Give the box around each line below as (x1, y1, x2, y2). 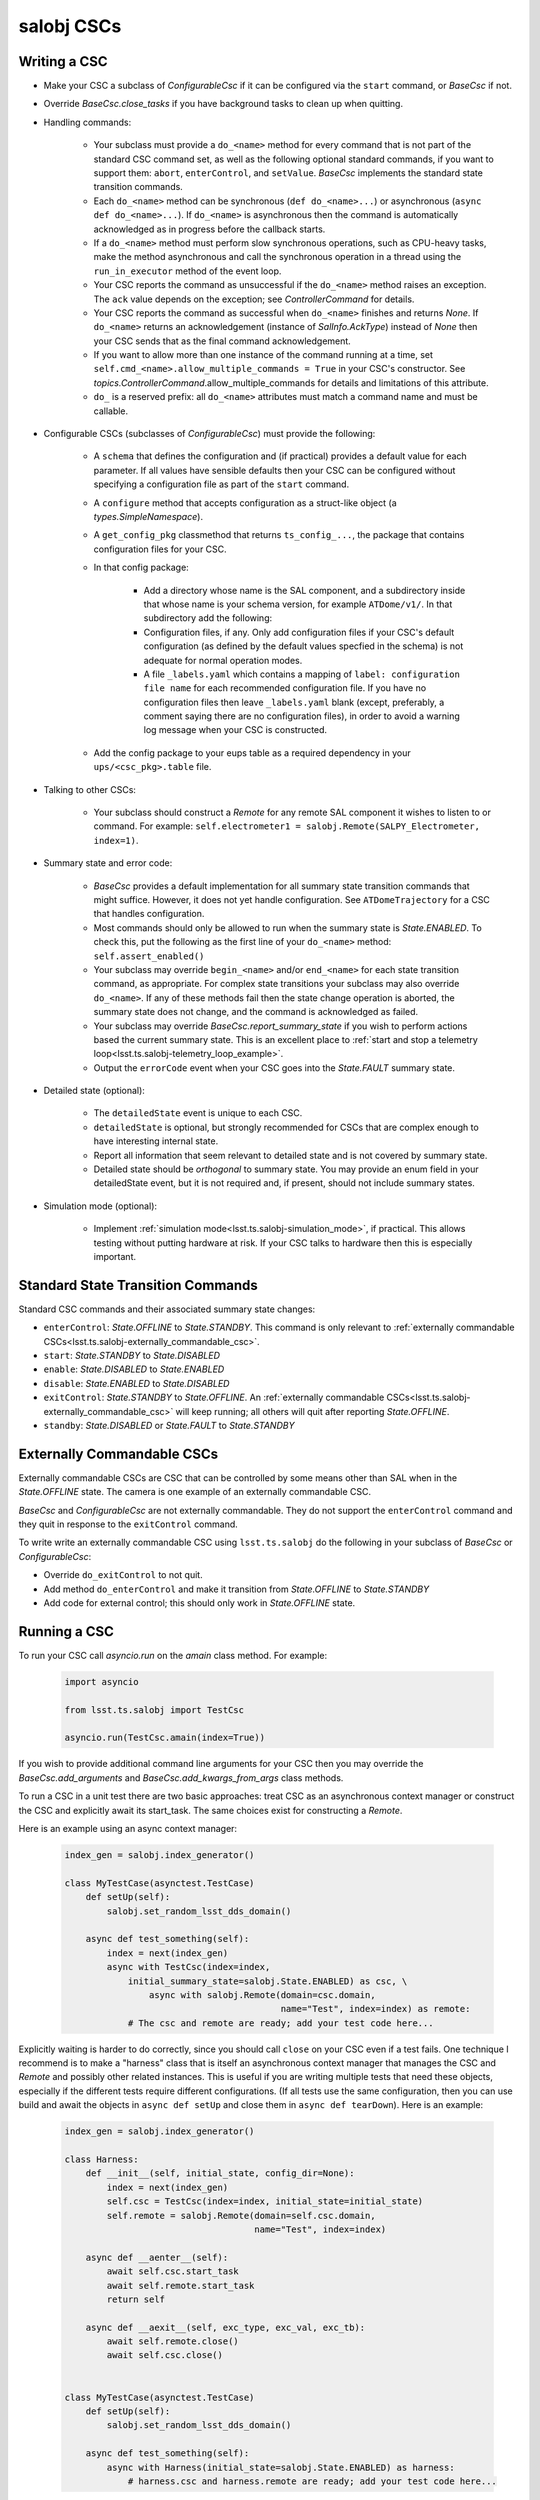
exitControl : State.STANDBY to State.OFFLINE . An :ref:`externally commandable (43, 1391, 385, 1404)
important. (93, 1250, 137, 1262)
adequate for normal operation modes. (143, 654, 303, 666)
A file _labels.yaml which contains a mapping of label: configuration (143, 668, 460, 680)
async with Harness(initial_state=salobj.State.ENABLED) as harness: (106, 2461, 455, 2473)
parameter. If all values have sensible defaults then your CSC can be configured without (93, 464, 456, 476)
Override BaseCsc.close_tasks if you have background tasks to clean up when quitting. (43, 98, 404, 110)
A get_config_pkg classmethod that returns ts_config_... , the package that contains (93, 529, 465, 541)
